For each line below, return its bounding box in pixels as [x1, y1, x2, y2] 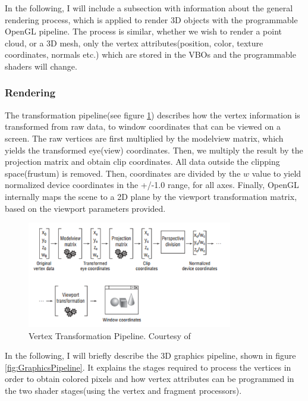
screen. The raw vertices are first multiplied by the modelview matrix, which [5, 131, 284, 144]
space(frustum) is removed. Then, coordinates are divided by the [5, 167, 241, 179]
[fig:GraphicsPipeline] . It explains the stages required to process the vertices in [5, 361, 291, 373]
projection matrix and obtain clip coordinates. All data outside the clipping [5, 155, 280, 168]
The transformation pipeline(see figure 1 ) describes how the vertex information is [5, 108, 300, 121]
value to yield [252, 167, 301, 179]
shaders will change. [5, 59, 77, 72]
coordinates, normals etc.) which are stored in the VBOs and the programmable [5, 48, 296, 61]
